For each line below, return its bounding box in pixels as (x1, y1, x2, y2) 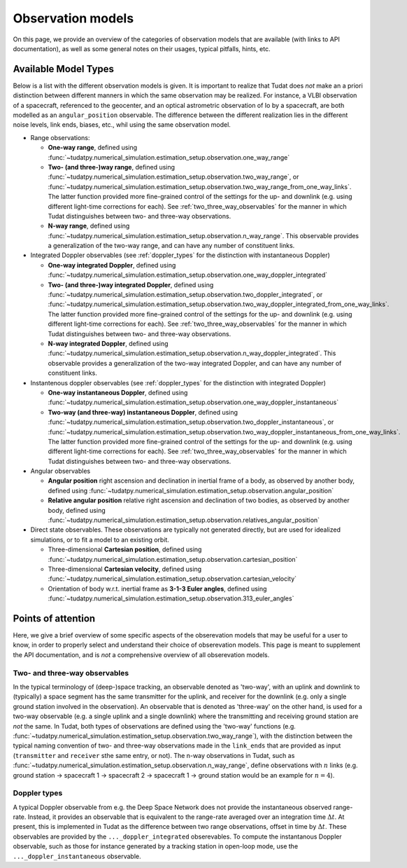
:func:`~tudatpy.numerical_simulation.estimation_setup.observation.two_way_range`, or (48, 172, 299, 181)
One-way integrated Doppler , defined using (48, 261, 176, 269)
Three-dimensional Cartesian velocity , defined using (48, 565, 202, 573)
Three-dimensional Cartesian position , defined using (48, 545, 202, 553)
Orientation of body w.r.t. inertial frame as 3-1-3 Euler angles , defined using (48, 584, 267, 593)
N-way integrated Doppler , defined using (48, 340, 169, 347)
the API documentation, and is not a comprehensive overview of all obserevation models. (13, 650, 270, 659)
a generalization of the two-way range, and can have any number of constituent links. (48, 242, 295, 250)
